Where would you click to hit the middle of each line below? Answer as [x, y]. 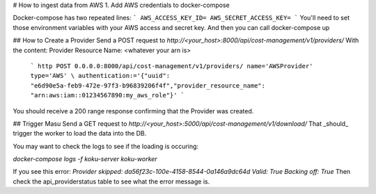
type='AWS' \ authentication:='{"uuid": [100, 76]
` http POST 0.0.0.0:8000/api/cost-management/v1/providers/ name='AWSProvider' [172, 66]
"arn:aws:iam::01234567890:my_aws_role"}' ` [108, 95]
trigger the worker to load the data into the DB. [80, 134]
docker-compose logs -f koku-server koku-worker [85, 159]
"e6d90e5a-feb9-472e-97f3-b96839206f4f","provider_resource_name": [148, 86]
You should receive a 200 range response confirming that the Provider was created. [133, 111]
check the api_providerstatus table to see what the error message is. [111, 181]
